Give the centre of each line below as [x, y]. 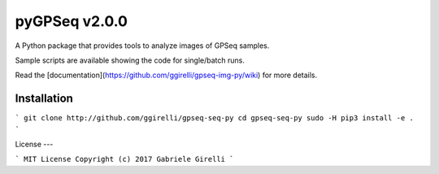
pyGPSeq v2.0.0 [71, 21]
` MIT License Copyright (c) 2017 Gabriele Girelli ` [124, 159]
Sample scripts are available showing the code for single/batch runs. [130, 60]
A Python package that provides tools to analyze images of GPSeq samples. [142, 46]
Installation [44, 99]
